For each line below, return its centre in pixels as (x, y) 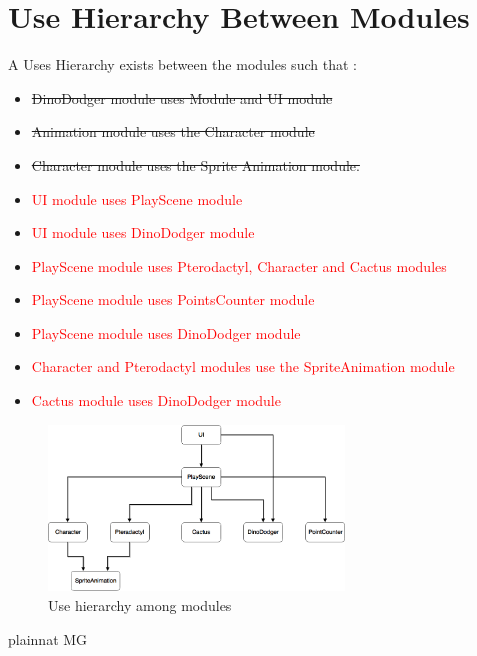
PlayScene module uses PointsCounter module (173, 299)
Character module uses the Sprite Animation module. (195, 164)
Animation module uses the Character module (173, 131)
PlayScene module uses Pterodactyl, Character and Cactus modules (239, 265)
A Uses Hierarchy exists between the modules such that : (182, 64)
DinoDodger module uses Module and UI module (182, 97)
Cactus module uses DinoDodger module (156, 400)
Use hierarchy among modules (140, 605)
